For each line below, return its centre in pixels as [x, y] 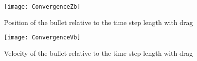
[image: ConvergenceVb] [42, 38]
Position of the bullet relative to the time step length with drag [98, 22]
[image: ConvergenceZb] [42, 7]
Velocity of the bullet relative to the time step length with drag [98, 53]
